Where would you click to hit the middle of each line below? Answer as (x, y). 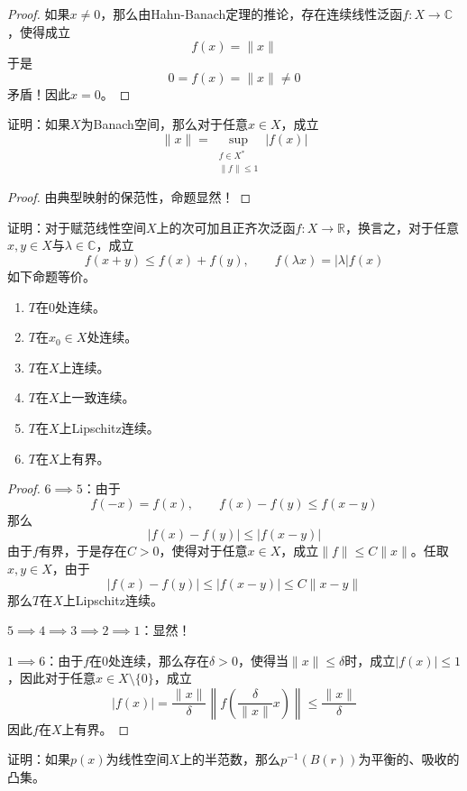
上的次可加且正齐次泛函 (226, 227)
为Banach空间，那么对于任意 (164, 124)
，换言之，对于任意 (402, 227)
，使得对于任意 (203, 551)
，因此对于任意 (51, 678)
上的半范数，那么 (230, 759)
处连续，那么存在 (159, 660)
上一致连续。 (97, 397)
